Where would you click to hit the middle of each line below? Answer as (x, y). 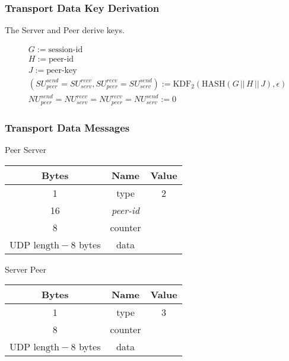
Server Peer (26, 269)
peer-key (62, 70)
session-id (66, 49)
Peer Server (26, 150)
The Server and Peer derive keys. (65, 30)
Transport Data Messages (67, 127)
